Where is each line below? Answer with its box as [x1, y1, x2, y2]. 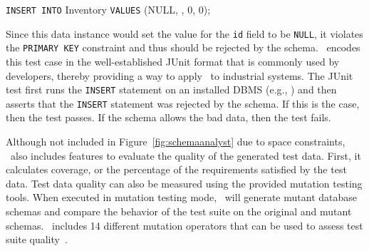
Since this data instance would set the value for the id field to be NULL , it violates [6, 26, 363, 41]
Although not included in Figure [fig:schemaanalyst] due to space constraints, [6, 134, 345, 149]
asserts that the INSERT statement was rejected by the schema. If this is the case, [6, 96, 360, 111]
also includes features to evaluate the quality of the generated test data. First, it [10, 148, 361, 163]
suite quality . [6, 232, 68, 247]
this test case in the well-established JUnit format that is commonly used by [6, 53, 340, 68]
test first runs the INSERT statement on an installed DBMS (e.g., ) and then [6, 82, 337, 97]
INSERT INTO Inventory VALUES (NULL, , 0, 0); [6, 2, 211, 16]
